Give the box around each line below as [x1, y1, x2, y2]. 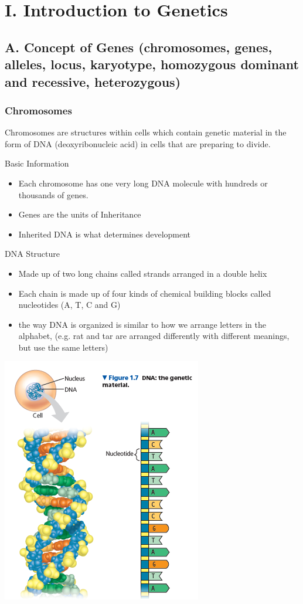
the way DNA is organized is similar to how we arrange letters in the [18, 318, 266, 330]
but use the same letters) [18, 341, 108, 353]
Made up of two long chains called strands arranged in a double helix [18, 267, 267, 279]
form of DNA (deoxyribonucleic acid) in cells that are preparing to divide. [5, 137, 271, 150]
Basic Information [5, 157, 69, 169]
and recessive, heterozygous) [5, 72, 181, 90]
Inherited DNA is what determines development [18, 228, 191, 240]
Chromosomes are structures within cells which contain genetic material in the [5, 126, 287, 138]
